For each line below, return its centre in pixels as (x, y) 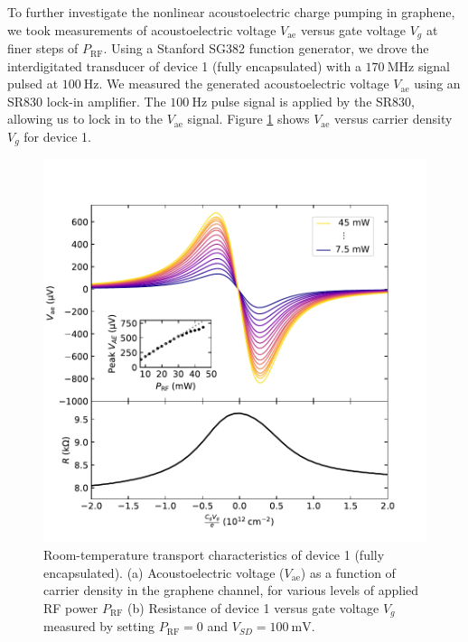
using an (437, 84)
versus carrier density (393, 119)
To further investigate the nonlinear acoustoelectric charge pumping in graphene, (231, 12)
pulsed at (33, 84)
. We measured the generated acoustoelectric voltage (244, 84)
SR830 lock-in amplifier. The (87, 101)
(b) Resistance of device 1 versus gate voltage (253, 607)
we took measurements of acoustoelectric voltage (142, 29)
